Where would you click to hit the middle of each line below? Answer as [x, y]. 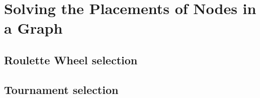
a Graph [33, 28]
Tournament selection [61, 89]
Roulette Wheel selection [71, 60]
